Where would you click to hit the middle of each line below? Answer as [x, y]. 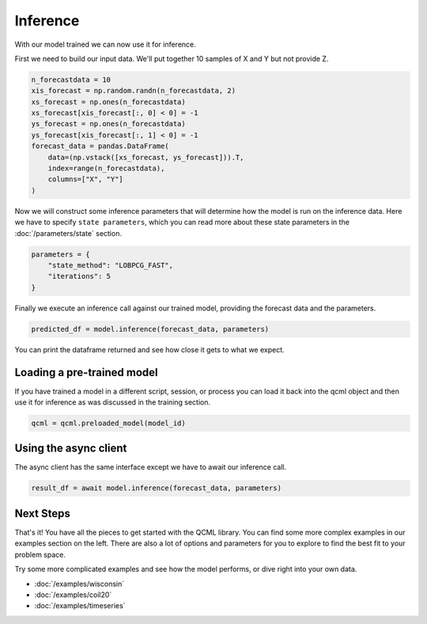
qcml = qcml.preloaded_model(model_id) [108, 423]
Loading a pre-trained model [86, 372]
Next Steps [42, 514]
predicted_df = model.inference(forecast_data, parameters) [150, 329]
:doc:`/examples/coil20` [73, 595]
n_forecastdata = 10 [71, 80]
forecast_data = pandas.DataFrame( [100, 146]
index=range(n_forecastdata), [106, 169]
